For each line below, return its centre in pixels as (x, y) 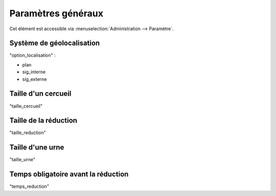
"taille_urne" (22, 160)
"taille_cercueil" (26, 106)
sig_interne (34, 72)
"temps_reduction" (29, 186)
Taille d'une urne (37, 148)
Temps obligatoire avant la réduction (69, 174)
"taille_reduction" (28, 133)
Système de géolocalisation (55, 43)
